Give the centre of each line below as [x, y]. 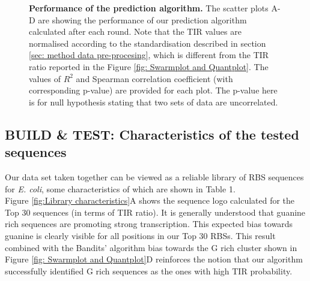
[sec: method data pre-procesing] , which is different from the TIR [149, 55]
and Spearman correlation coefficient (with [154, 78]
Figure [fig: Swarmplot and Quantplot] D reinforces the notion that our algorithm [154, 259]
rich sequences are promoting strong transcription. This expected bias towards [149, 224]
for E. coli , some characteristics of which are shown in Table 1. [120, 188]
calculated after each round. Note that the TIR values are [135, 31]
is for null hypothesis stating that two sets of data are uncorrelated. [153, 102]
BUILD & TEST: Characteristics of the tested [152, 134]
